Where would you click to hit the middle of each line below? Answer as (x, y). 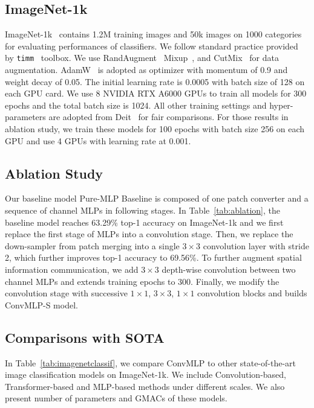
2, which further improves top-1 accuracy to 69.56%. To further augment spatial (153, 257)
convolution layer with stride (256, 245)
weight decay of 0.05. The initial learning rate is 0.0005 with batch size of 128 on (155, 81)
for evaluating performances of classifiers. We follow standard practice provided (152, 46)
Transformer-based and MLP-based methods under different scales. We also (145, 386)
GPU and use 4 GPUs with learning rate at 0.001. (98, 140)
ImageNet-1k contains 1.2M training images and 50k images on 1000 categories (153, 34)
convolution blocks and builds (252, 293)
